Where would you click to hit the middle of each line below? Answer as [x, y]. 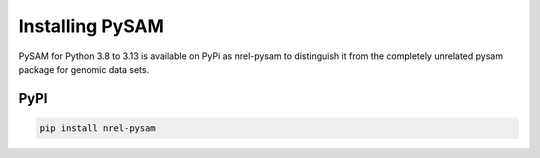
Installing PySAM [91, 26]
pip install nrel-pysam [98, 128]
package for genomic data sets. [84, 69]
